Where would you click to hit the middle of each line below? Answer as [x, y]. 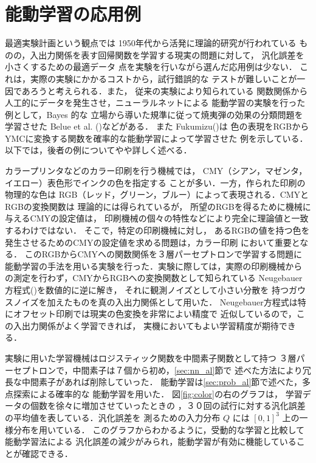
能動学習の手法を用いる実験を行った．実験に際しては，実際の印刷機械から [154, 266]
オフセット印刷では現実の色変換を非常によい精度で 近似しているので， [155, 314]
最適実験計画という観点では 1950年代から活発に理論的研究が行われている [151, 43]
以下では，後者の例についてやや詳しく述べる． [98, 150]
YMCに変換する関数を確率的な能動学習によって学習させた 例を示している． [156, 138]
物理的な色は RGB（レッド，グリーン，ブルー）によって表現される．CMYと [157, 194]
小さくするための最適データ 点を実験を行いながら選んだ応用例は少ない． [151, 67]
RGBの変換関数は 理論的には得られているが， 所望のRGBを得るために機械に [158, 206]
